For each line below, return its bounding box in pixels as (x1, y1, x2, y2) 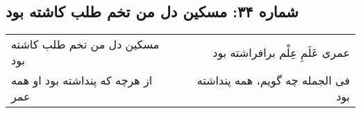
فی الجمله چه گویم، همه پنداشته (196, 72, 350, 89)
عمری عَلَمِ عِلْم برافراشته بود (212, 44, 350, 60)
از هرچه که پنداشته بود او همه (11, 72, 153, 89)
